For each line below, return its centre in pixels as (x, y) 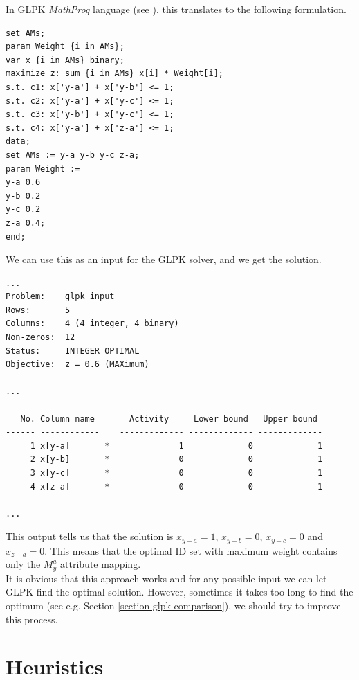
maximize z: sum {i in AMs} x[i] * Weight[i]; (114, 74)
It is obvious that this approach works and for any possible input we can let (166, 578)
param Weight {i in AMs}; (65, 47)
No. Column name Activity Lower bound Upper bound (169, 419)
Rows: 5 (38, 310)
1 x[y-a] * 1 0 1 (176, 446)
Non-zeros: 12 (40, 338)
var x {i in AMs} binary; (65, 60)
